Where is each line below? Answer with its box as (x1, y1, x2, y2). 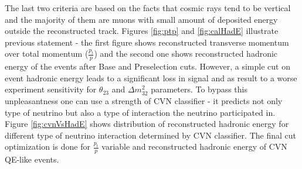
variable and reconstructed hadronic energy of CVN (101, 140, 287, 153)
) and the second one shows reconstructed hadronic (94, 47, 278, 60)
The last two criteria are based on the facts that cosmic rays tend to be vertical (5, 2, 291, 13)
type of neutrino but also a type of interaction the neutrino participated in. (5, 106, 276, 118)
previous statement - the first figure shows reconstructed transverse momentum (5, 36, 289, 48)
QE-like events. (5, 153, 59, 165)
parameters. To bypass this (151, 83, 248, 95)
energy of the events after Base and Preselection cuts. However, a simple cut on (5, 60, 290, 73)
